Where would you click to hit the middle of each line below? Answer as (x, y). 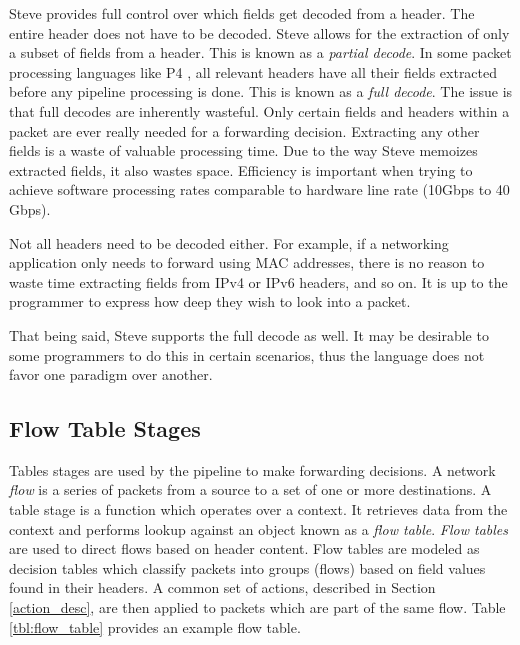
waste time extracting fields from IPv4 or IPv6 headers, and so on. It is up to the (258, 281)
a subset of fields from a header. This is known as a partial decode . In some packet (260, 52)
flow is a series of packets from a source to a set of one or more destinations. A (250, 489)
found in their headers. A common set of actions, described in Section (222, 587)
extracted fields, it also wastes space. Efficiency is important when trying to (241, 169)
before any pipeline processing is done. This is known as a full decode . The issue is (261, 91)
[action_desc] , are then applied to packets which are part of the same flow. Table (257, 607)
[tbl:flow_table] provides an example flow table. (155, 626)
